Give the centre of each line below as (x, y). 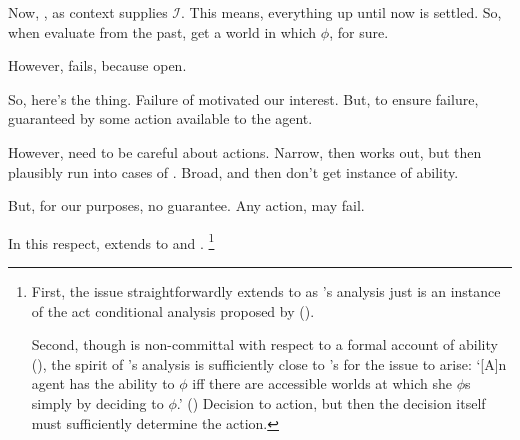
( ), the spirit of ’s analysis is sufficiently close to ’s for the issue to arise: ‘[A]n (269, 363)
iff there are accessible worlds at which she (322, 383)
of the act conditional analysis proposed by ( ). (173, 310)
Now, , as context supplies (88, 12)
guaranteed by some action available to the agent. (160, 118)
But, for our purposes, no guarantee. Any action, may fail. (186, 205)
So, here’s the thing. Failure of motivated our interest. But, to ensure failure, (243, 98)
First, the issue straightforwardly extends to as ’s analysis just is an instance (266, 291)
